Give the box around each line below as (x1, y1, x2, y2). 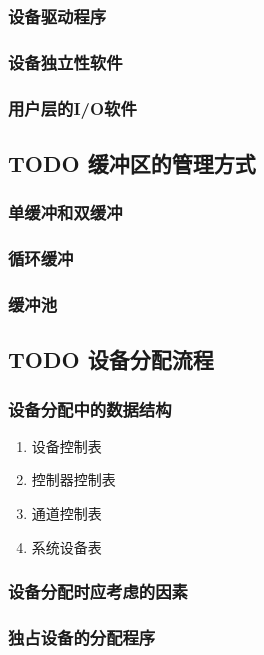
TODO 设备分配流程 (8, 344, 214, 375)
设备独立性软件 (8, 49, 123, 74)
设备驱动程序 (8, 3, 107, 28)
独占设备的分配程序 (8, 624, 156, 649)
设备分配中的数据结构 (8, 396, 172, 421)
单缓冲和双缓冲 (8, 200, 123, 225)
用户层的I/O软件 (8, 95, 137, 120)
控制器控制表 (31, 469, 116, 490)
